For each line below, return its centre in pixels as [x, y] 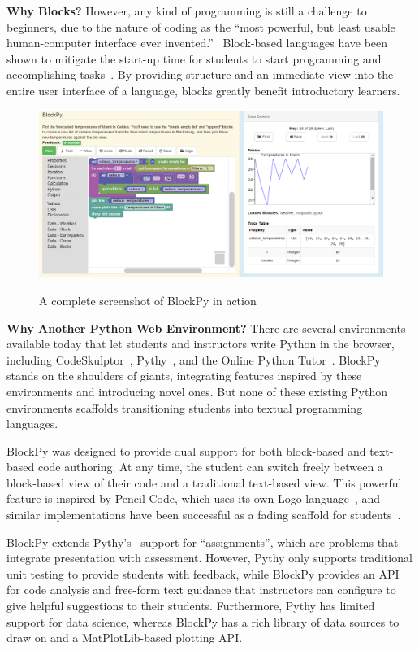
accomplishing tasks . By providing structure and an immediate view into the [200, 74]
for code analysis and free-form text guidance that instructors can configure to [201, 590]
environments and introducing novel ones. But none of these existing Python [197, 391]
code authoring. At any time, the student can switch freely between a [210, 467]
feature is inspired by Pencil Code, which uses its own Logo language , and [194, 498]
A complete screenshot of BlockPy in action [148, 300]
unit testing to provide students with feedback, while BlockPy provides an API [203, 573]
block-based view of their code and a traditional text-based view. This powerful [204, 482]
